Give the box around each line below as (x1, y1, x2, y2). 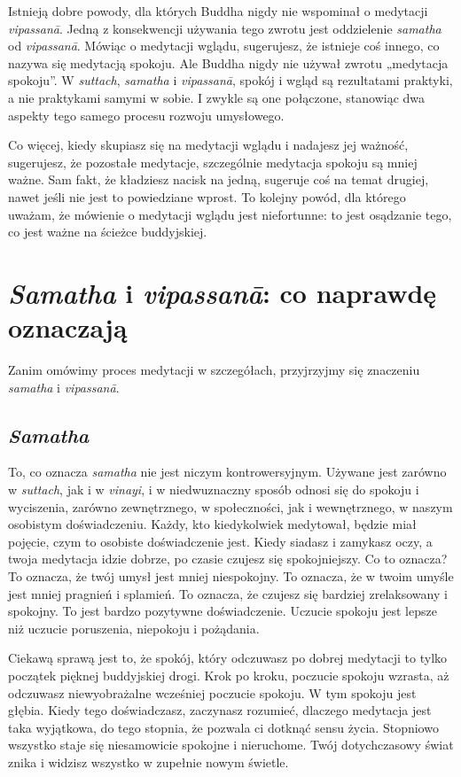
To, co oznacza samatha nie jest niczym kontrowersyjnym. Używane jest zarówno (8, 462, 447, 481)
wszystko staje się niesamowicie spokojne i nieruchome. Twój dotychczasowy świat (8, 735, 454, 754)
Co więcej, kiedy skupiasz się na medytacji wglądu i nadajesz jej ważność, (8, 136, 409, 154)
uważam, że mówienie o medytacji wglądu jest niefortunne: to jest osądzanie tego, (8, 205, 452, 223)
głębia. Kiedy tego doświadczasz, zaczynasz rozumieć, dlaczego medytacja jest (8, 701, 432, 719)
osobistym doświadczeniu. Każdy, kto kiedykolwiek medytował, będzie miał (8, 515, 417, 533)
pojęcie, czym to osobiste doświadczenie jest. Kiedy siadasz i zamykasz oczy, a (8, 532, 433, 550)
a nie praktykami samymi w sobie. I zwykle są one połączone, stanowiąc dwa (8, 88, 426, 106)
